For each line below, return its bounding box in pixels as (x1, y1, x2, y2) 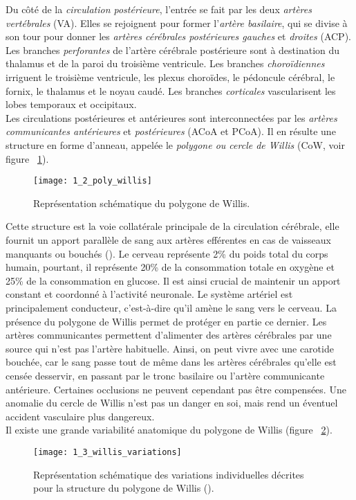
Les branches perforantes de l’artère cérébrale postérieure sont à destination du (6, 42, 340, 57)
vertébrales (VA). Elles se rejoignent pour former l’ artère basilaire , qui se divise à (6, 15, 348, 30)
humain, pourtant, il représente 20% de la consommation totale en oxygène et (6, 260, 335, 274)
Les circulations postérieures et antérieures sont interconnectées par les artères (6, 110, 337, 125)
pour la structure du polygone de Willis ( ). (33, 481, 214, 495)
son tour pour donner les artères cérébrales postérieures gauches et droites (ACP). (6, 29, 351, 44)
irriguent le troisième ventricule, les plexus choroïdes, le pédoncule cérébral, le (6, 69, 335, 84)
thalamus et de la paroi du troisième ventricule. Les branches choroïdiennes (6, 56, 325, 71)
